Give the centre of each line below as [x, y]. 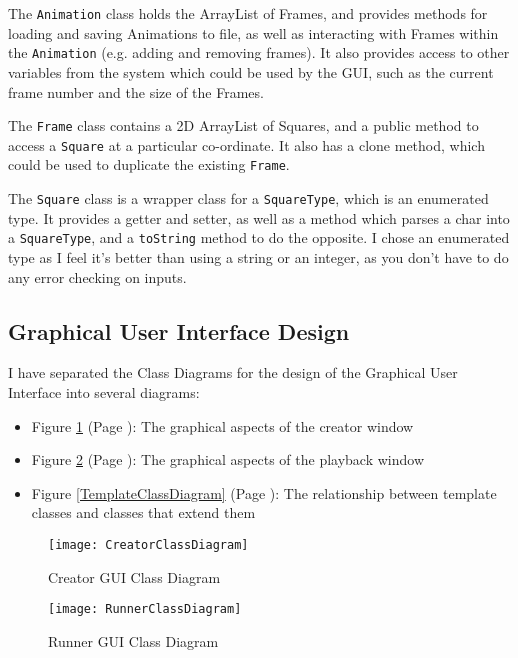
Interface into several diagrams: [104, 391]
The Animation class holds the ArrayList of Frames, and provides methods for [248, 13]
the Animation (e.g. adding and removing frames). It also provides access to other [259, 52]
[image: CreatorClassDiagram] [148, 544]
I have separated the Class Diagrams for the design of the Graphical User [233, 372]
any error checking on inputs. [97, 276]
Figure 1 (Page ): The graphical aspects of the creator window [222, 425]
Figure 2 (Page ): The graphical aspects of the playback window [228, 459]
